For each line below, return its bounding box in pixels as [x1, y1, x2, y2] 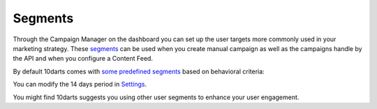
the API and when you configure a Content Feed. [13, 54, 154, 63]
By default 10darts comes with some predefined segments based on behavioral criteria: [13, 67, 265, 75]
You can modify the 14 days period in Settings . [13, 80, 147, 89]
